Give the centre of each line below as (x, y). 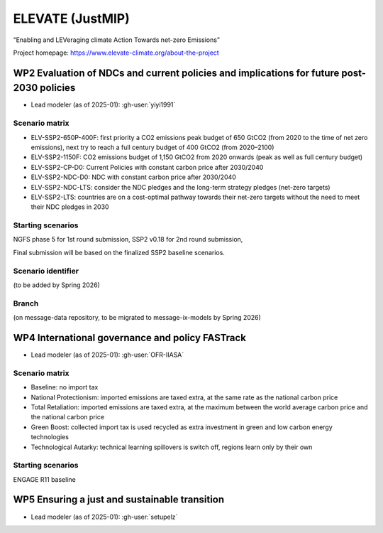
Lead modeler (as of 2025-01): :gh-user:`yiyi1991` (103, 105)
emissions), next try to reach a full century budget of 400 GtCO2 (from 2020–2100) (152, 147)
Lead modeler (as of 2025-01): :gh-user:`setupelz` (104, 517)
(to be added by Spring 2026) (57, 285)
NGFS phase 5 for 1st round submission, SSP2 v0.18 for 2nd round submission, (128, 239)
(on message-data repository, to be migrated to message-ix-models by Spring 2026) (137, 318)
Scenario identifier (46, 271)
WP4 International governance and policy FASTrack (129, 338)
